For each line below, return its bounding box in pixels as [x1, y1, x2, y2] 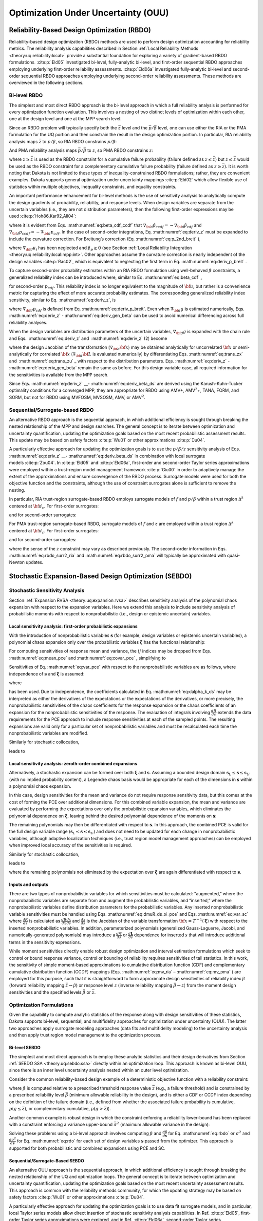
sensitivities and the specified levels [9, 989, 82, 995]
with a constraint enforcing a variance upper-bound [9, 1121, 113, 1128]
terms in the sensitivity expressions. [9, 939, 81, 945]
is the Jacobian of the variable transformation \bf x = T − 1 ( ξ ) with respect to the [86, 917, 248, 924]
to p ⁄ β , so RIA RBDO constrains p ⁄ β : [42, 138, 117, 144]
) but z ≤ [215, 156, 233, 162]
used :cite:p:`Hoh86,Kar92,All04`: [9, 213, 76, 219]
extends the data [217, 709, 252, 715]
